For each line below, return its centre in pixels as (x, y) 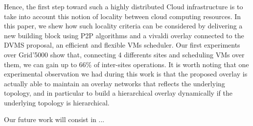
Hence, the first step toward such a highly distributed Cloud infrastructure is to (124, 6)
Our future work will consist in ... (54, 119)
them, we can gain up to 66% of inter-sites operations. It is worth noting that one (126, 64)
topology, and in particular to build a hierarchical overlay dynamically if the (118, 93)
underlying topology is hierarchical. (57, 102)
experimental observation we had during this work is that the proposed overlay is (126, 74)
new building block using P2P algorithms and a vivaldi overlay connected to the (124, 35)
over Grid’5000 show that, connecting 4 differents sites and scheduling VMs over (124, 54)
